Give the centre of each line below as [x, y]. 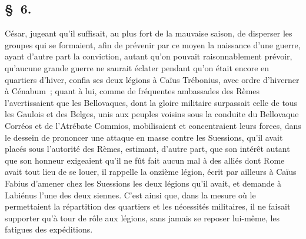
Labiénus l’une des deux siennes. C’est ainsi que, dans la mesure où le [130, 195]
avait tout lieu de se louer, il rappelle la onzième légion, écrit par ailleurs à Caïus [151, 172]
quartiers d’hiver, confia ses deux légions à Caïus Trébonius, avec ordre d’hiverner [152, 79]
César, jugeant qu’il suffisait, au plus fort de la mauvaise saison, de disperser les [149, 33]
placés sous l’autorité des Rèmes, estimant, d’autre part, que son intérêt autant [147, 149]
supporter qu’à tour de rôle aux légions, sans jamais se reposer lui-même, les [142, 218]
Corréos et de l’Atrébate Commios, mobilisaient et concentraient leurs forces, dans [153, 125]
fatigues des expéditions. [49, 229]
